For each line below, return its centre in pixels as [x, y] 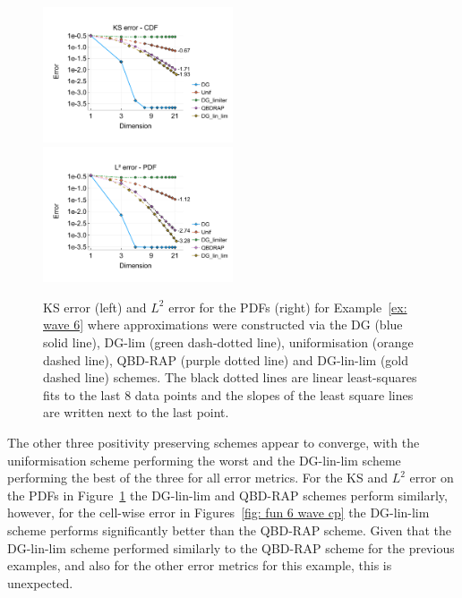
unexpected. [40, 582]
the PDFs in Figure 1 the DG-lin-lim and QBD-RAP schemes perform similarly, [227, 495]
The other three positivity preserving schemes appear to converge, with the [214, 442]
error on [432, 478]
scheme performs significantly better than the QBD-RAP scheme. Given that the [229, 530]
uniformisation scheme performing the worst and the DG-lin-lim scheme [204, 460]
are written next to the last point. [136, 412]
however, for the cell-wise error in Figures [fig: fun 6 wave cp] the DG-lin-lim [218, 513]
